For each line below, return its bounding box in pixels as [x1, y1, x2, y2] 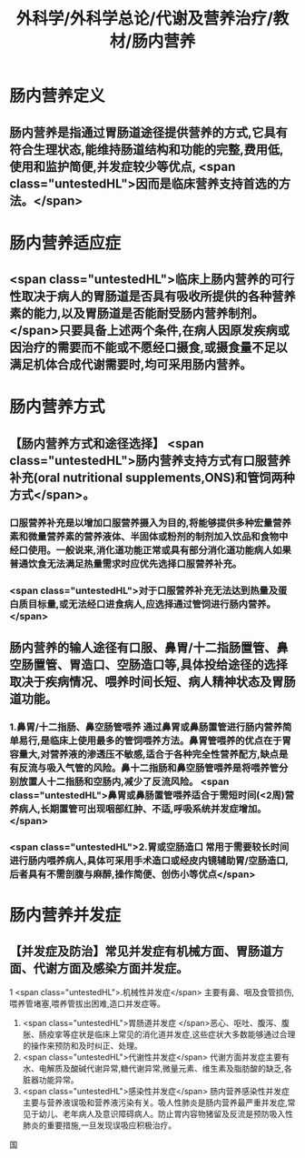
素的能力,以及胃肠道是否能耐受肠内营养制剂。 [9, 306, 265, 321]
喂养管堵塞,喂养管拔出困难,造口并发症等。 [9, 998, 166, 1009]
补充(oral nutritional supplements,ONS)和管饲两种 [9, 469, 295, 485]
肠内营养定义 [9, 86, 106, 106]
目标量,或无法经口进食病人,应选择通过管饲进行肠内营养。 [27, 598, 276, 610]
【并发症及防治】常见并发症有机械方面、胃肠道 [9, 943, 272, 960]
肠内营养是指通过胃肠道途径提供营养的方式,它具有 [9, 125, 289, 140]
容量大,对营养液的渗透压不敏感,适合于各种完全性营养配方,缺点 [9, 748, 280, 760]
